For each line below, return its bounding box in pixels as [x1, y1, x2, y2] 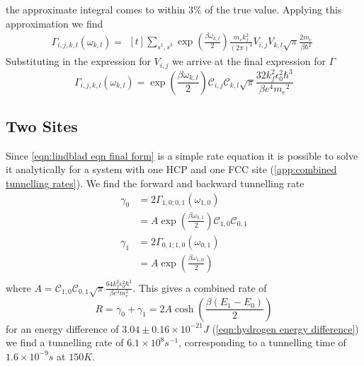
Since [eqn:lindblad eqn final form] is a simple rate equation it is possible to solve [6, 148, 358, 163]
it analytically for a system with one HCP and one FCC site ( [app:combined [6, 162, 337, 177]
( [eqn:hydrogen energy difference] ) [212, 321, 359, 336]
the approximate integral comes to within [6, 2, 186, 16]
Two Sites [6, 115, 78, 137]
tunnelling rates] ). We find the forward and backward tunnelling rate [6, 176, 305, 191]
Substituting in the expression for [6, 54, 151, 69]
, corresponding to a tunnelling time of [178, 335, 346, 350]
